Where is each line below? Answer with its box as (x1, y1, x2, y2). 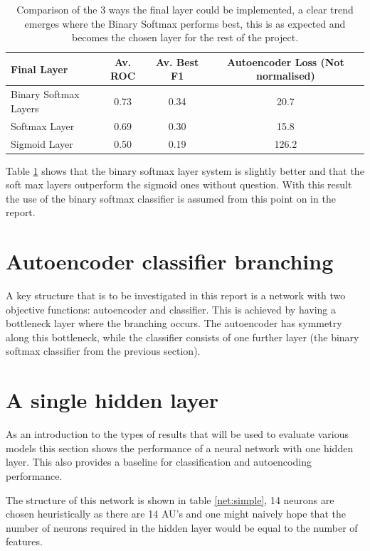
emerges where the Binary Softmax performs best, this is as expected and (24, 16, 346, 31)
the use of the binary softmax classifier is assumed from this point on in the (6, 191, 336, 205)
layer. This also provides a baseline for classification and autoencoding (6, 454, 312, 469)
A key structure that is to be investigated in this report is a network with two (6, 288, 346, 303)
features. (6, 534, 43, 549)
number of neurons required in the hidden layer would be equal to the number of (6, 520, 358, 535)
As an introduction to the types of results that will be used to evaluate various (6, 427, 349, 442)
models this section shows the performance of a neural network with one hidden (6, 440, 354, 455)
